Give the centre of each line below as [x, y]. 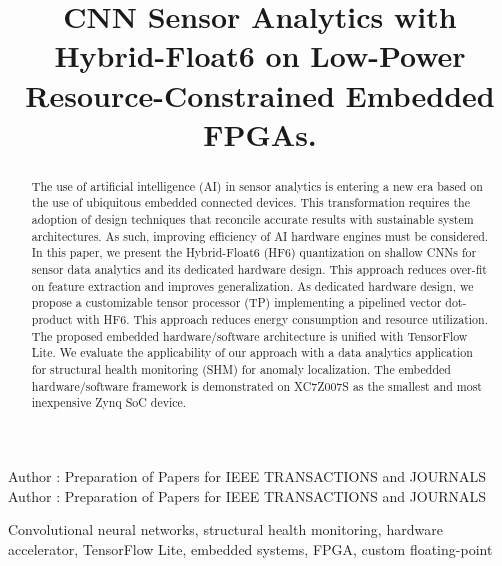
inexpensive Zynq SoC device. [109, 402]
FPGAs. [260, 133]
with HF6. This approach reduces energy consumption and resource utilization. [282, 318]
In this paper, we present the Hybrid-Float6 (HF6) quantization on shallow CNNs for [254, 252]
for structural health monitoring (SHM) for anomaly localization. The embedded [241, 368]
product [52, 318]
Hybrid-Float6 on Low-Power [260, 55]
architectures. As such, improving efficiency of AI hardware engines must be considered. [260, 235]
